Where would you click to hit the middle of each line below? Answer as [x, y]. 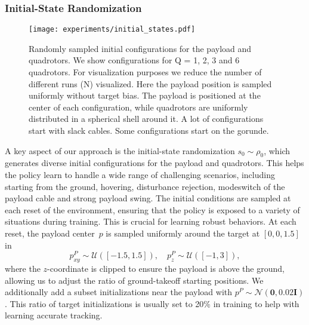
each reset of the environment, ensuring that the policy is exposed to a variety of [152, 209]
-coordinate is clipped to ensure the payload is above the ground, [166, 269]
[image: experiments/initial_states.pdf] [112, 30]
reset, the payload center [50, 233]
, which [277, 150]
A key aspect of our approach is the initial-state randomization [120, 150]
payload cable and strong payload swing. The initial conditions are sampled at [148, 198]
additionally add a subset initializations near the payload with [119, 292]
